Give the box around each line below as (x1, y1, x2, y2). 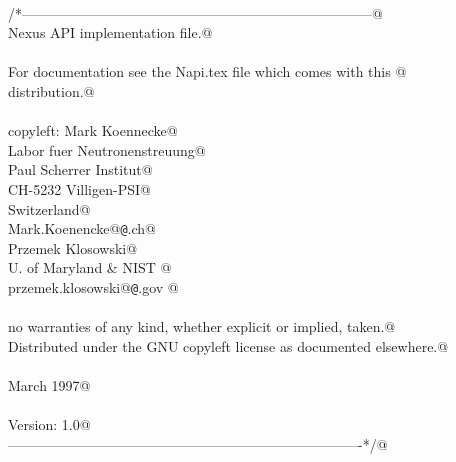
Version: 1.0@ (8, 414, 91, 435)
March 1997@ (8, 375, 91, 395)
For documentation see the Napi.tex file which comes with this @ (8, 61, 407, 82)
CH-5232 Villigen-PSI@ (8, 178, 151, 199)
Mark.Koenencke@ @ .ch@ (8, 218, 157, 239)
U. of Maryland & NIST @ (8, 257, 172, 278)
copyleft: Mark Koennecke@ (8, 120, 178, 141)
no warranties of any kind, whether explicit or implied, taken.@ (8, 316, 396, 337)
